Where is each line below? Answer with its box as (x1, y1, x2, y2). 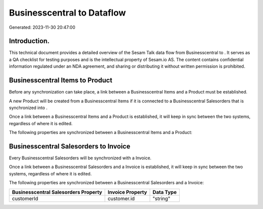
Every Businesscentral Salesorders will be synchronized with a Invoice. (9, 155, 152, 161)
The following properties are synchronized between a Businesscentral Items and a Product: (9, 130, 192, 135)
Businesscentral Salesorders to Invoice (9, 142, 131, 151)
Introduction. (9, 37, 50, 45)
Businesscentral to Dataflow (9, 7, 126, 18)
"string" (152, 195, 170, 202)
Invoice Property (107, 189, 147, 195)
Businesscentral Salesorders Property (12, 189, 102, 195)
